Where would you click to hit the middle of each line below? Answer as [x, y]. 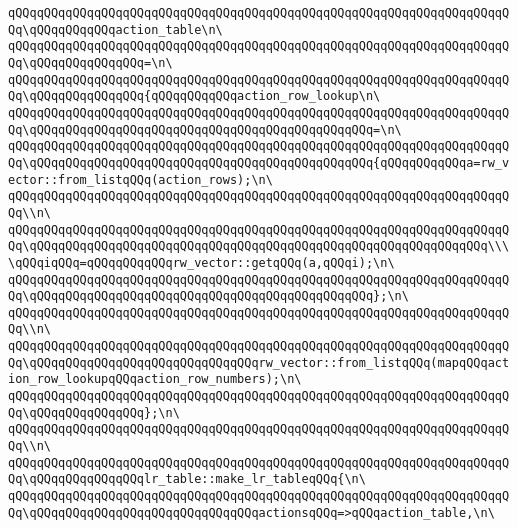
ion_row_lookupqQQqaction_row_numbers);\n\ [155, 379]
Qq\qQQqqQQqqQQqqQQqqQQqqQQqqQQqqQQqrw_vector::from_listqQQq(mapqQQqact [259, 362]
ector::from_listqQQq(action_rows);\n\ [140, 179]
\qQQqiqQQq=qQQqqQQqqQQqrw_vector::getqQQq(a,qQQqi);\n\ [201, 262]
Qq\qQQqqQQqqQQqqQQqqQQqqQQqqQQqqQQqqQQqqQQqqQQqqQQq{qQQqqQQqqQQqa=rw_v [259, 162]
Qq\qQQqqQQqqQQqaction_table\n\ [115, 29]
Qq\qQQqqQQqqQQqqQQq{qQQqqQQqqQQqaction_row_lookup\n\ [194, 96]
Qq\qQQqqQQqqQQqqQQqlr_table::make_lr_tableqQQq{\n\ [187, 479]
